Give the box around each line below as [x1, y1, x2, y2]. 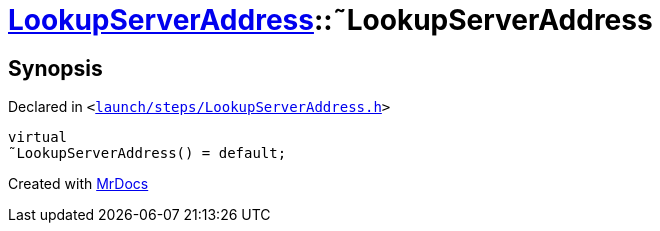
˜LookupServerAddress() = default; [8, 145, 287, 162]
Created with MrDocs [8, 175, 149, 193]
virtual [8, 129, 68, 146]
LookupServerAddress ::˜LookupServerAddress [8, 3, 653, 37]
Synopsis [8, 55, 103, 81]
